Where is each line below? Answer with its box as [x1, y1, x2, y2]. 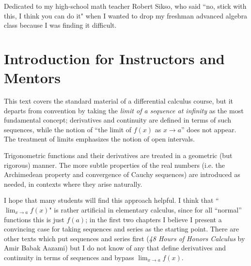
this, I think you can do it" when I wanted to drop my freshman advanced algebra [4, 10, 248, 20]
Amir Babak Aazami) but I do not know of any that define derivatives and [4, 243, 226, 253]
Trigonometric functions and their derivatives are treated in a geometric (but [4, 150, 233, 160]
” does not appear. [181, 124, 236, 134]
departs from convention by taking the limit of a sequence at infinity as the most [4, 105, 244, 115]
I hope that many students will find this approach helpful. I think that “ [4, 195, 219, 205]
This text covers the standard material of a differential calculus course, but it [4, 96, 234, 106]
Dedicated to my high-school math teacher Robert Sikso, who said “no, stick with [4, 1, 247, 11]
